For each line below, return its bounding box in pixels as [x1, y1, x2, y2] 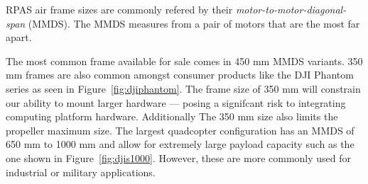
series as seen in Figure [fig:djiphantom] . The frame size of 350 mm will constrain [6, 81, 361, 96]
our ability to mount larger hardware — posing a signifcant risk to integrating [6, 95, 346, 110]
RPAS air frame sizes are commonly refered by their [6, 2, 233, 16]
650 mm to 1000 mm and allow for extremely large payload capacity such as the [6, 137, 355, 151]
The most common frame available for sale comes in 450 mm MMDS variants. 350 [6, 53, 363, 68]
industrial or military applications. [6, 164, 156, 179]
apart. [6, 30, 32, 45]
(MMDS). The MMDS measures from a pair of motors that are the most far [28, 16, 360, 30]
